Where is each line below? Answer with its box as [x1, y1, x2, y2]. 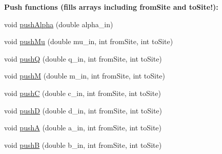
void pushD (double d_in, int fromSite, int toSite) [4, 105, 163, 115]
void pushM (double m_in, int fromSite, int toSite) [4, 70, 166, 81]
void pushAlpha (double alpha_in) [4, 18, 113, 29]
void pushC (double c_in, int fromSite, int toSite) [4, 87, 161, 98]
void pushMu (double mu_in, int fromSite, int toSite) [4, 36, 173, 47]
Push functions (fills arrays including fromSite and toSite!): [4, 2, 218, 12]
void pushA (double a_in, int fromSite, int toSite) [4, 122, 162, 133]
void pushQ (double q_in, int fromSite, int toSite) [4, 53, 162, 64]
